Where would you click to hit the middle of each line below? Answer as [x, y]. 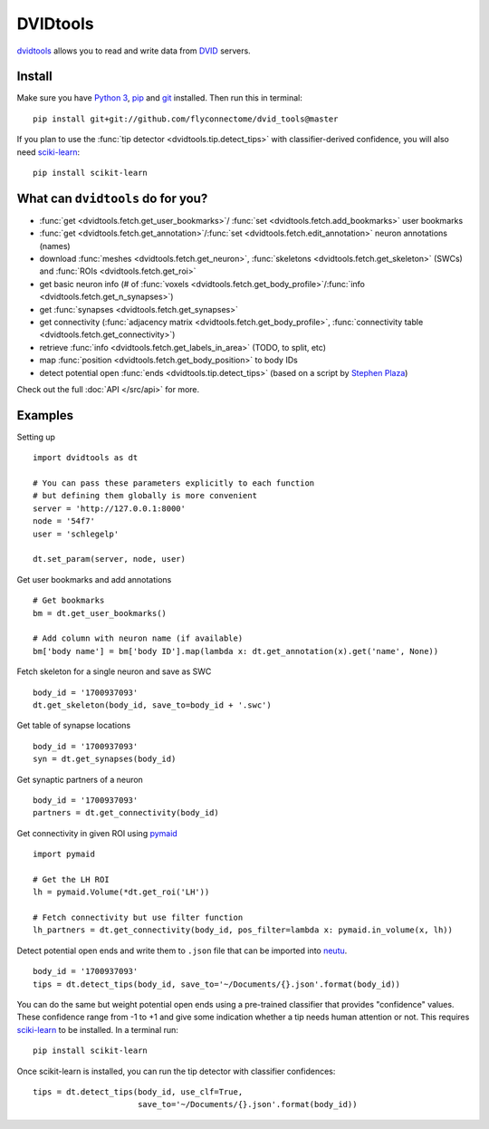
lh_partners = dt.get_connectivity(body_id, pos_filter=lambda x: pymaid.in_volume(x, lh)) [243, 930]
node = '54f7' [64, 521]
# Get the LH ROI [71, 879]
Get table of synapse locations [74, 726]
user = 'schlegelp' [76, 534]
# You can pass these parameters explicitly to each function [174, 483]
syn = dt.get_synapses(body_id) [105, 759]
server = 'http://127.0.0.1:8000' [109, 508]
